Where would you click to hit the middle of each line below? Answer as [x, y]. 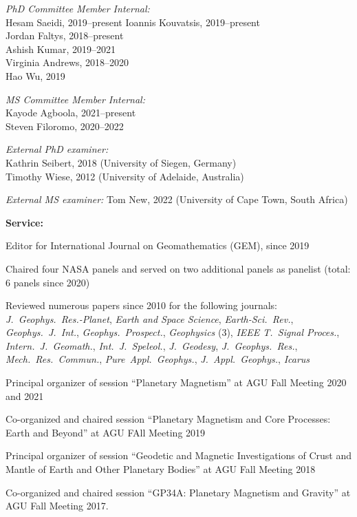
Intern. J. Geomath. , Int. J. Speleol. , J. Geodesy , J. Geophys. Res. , [152, 345]
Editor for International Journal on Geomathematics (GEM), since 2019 [158, 245]
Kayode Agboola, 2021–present [71, 113]
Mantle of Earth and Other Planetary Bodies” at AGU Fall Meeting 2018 [161, 469]
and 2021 [25, 395]
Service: [24, 222]
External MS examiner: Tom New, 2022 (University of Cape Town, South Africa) [177, 199]
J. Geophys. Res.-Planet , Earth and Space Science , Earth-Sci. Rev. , [150, 318]
